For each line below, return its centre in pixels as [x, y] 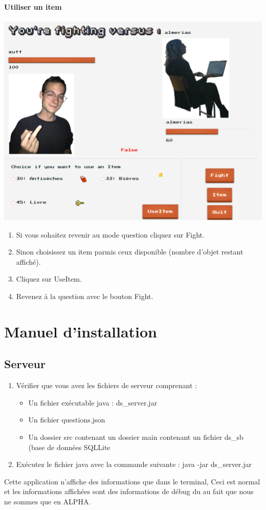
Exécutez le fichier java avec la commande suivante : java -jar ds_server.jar [134, 464]
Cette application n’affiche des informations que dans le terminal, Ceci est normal [132, 481]
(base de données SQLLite [69, 447]
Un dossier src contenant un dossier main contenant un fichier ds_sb [136, 437]
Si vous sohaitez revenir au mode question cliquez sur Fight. [110, 234]
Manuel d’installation [81, 331]
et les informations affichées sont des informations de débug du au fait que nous [129, 491]
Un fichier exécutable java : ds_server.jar [93, 402]
